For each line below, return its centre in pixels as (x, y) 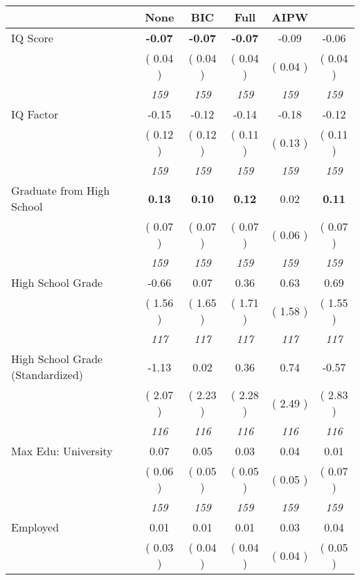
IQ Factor (35, 114)
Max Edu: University (62, 451)
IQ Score (32, 38)
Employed (35, 527)
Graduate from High (61, 190)
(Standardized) (47, 375)
